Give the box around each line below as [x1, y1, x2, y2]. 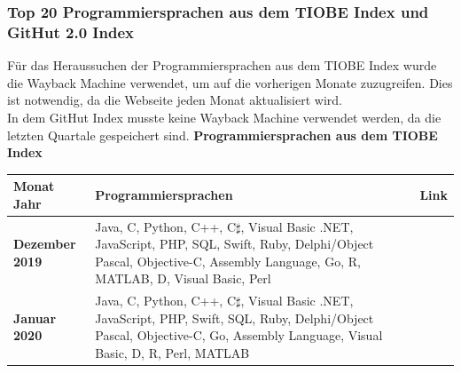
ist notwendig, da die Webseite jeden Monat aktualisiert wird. [7, 91, 342, 109]
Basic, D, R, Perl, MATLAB [95, 344, 250, 362]
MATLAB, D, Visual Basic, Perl [95, 269, 271, 288]
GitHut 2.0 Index [7, 20, 134, 43]
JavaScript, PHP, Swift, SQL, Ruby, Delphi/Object [95, 308, 374, 327]
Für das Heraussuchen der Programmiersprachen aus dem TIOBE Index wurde [7, 56, 437, 75]
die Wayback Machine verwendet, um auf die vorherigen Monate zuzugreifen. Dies [7, 73, 453, 91]
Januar [13, 308, 57, 327]
